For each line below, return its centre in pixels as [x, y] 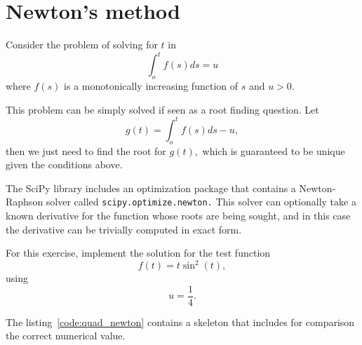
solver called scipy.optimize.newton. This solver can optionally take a [201, 202]
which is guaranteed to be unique [274, 150]
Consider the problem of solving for [82, 45]
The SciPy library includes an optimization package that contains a [151, 188]
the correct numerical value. [66, 336]
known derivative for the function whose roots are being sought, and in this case [178, 215]
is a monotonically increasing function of [151, 86]
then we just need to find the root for [86, 150]
